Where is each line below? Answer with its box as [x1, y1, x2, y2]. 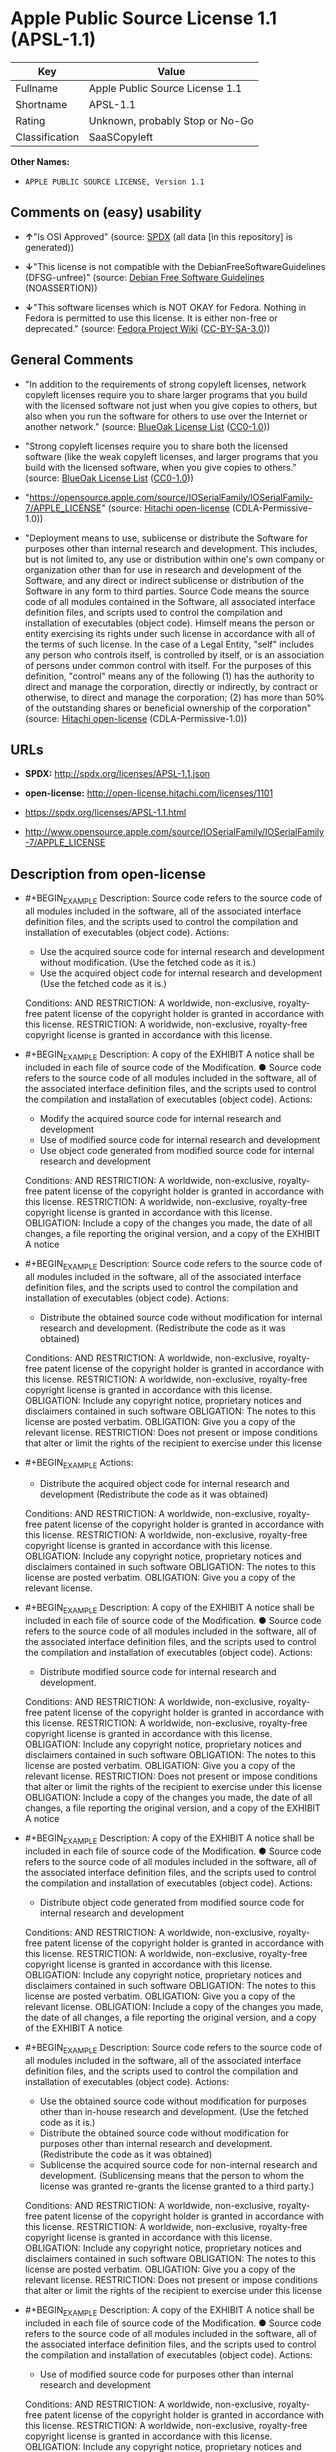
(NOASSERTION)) [24, 282, 98, 294]
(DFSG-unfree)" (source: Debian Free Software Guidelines [24, 271, 265, 283]
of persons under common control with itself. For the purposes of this [24, 659, 312, 671]
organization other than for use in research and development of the [24, 563, 302, 576]
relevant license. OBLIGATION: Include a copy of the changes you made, [24, 2000, 324, 2012]
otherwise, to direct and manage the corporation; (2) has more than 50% [24, 691, 325, 703]
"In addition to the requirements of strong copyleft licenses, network [24, 378, 307, 390]
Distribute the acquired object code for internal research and [39, 1478, 290, 1490]
